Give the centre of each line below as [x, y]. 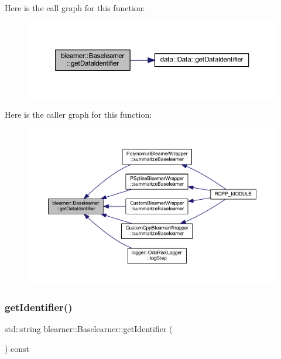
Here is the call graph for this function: [75, 8]
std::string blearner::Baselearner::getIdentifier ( [89, 329]
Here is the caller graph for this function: [78, 114]
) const [17, 348]
